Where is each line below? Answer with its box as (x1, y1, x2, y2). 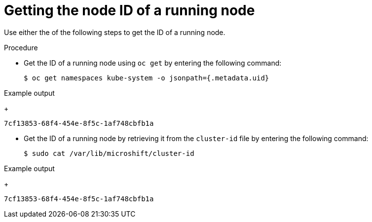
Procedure (4, 43, 38, 52)
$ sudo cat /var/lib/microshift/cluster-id (24, 149, 194, 157)
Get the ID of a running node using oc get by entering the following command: (24, 58, 282, 67)
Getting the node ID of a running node (4, 2, 255, 19)
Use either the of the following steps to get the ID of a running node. (4, 28, 225, 37)
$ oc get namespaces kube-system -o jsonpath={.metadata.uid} (24, 74, 269, 82)
